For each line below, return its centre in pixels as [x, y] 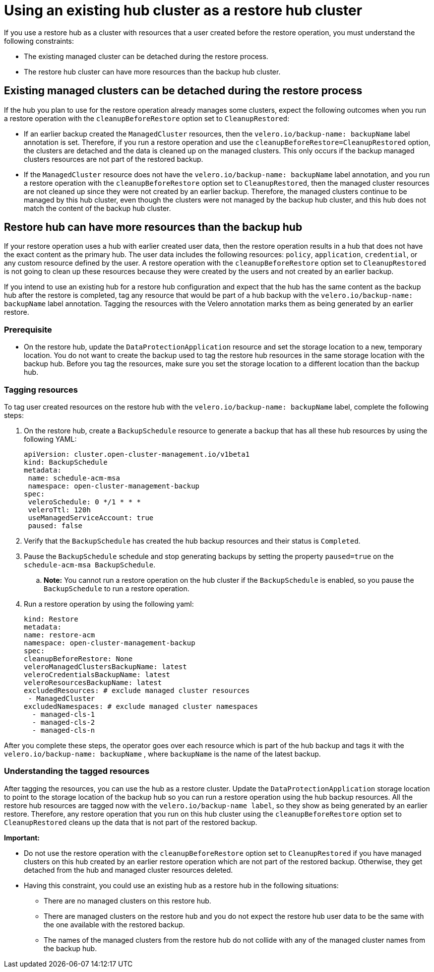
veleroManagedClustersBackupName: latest [105, 666]
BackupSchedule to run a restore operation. [117, 588]
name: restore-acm [60, 635]
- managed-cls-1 [63, 714]
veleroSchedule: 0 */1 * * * [85, 502]
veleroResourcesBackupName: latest [93, 682]
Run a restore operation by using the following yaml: [109, 604]
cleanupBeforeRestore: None [78, 659]
